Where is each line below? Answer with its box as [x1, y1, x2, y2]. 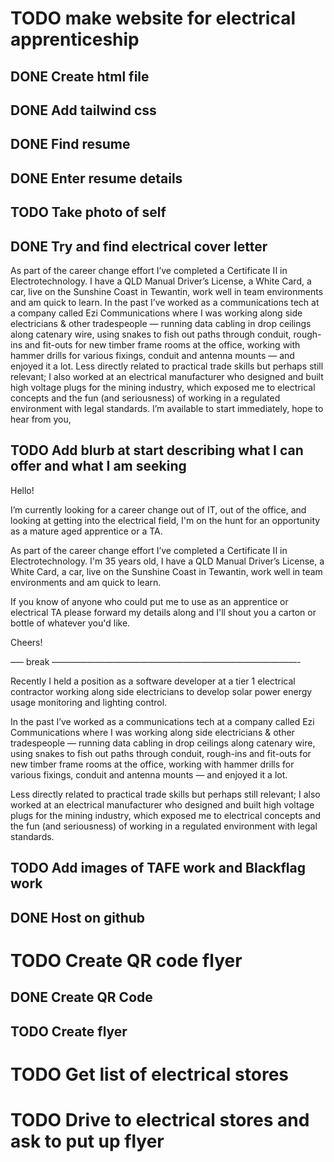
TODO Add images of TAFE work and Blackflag [10, 860, 306, 877]
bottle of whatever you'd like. [10, 617, 131, 629]
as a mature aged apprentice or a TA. [10, 525, 163, 537]
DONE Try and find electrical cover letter [10, 238, 268, 255]
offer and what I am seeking [10, 458, 187, 475]
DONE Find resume [10, 136, 131, 153]
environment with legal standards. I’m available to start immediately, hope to [10, 402, 324, 414]
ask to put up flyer [10, 1130, 165, 1152]
